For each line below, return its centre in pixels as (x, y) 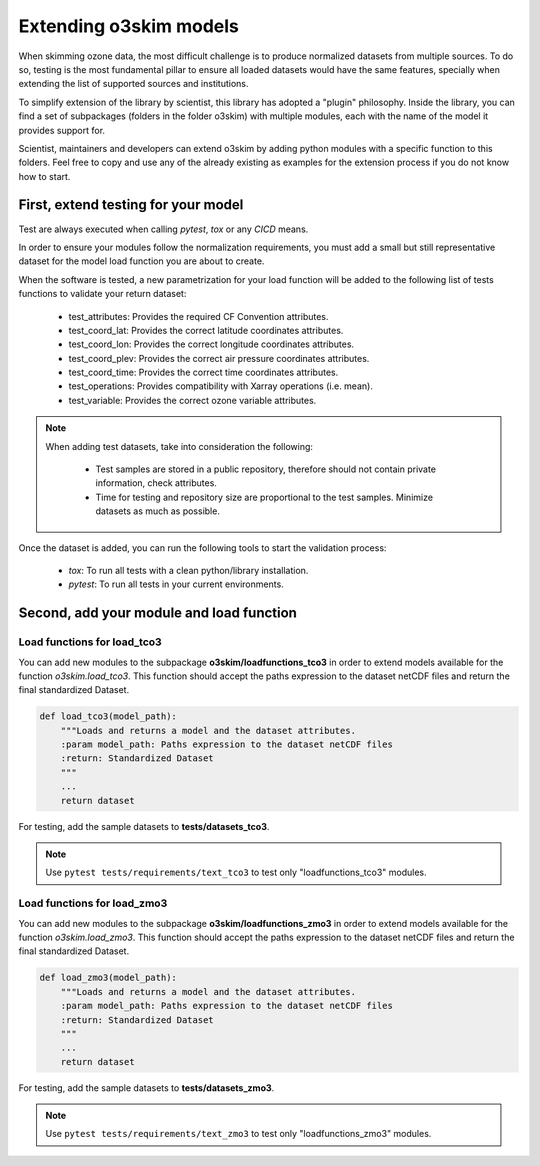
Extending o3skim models (128, 26)
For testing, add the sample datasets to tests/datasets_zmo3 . (146, 1087)
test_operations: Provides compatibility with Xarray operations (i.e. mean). (221, 386)
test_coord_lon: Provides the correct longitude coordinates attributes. (211, 344)
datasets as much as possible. (157, 511)
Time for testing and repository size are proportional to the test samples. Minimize (264, 497)
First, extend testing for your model (131, 205)
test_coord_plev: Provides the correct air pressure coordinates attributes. (219, 358)
